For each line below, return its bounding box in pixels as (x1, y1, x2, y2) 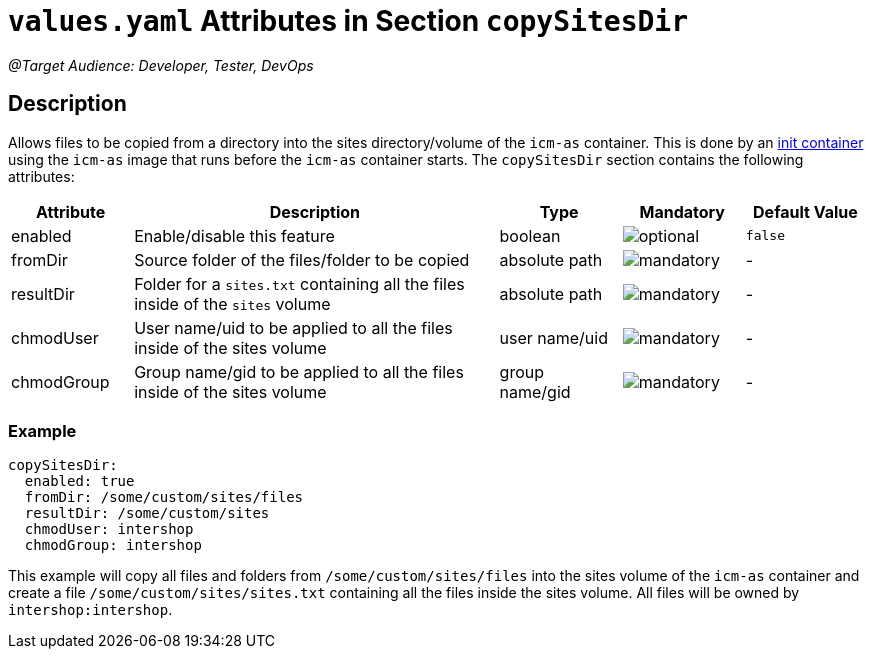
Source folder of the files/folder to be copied (134, 249, 470, 270)
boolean (499, 225, 561, 246)
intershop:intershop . (8, 601, 173, 619)
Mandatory (639, 201, 725, 222)
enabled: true (24, 473, 135, 490)
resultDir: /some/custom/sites (24, 505, 270, 522)
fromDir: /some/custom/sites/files (24, 489, 304, 506)
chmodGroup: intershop (24, 537, 202, 554)
